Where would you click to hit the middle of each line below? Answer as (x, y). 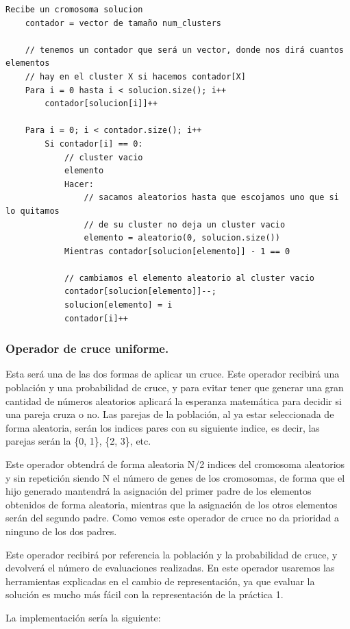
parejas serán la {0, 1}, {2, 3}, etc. (78, 441)
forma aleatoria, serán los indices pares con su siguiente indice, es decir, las (163, 427)
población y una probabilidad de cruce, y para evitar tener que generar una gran (175, 387)
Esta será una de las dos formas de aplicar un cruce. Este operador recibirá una (173, 374)
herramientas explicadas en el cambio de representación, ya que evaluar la (160, 581)
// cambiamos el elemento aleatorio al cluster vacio (189, 278)
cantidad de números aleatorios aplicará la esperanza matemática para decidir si (174, 400)
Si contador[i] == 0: (94, 144)
